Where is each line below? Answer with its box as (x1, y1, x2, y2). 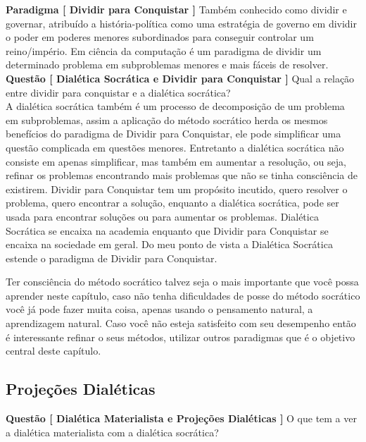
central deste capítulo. (6, 343, 101, 358)
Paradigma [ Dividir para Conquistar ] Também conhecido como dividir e (6, 2, 347, 16)
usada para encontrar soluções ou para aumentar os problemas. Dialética (6, 209, 319, 223)
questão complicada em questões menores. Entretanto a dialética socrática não (6, 140, 344, 154)
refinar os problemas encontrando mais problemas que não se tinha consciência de (6, 168, 358, 183)
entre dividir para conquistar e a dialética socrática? (6, 85, 231, 99)
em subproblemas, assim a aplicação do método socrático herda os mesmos (6, 112, 328, 127)
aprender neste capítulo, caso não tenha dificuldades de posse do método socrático (6, 288, 360, 302)
